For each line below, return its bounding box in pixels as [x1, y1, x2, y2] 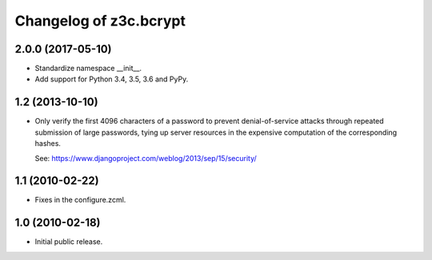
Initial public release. [34, 237, 103, 246]
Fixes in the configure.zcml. [34, 195, 126, 205]
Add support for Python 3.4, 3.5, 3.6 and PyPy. [34, 74, 189, 84]
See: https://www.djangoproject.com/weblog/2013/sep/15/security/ [34, 153, 258, 163]
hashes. [34, 139, 62, 148]
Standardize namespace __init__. [34, 64, 142, 73]
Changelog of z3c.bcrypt [14, 12, 186, 30]
